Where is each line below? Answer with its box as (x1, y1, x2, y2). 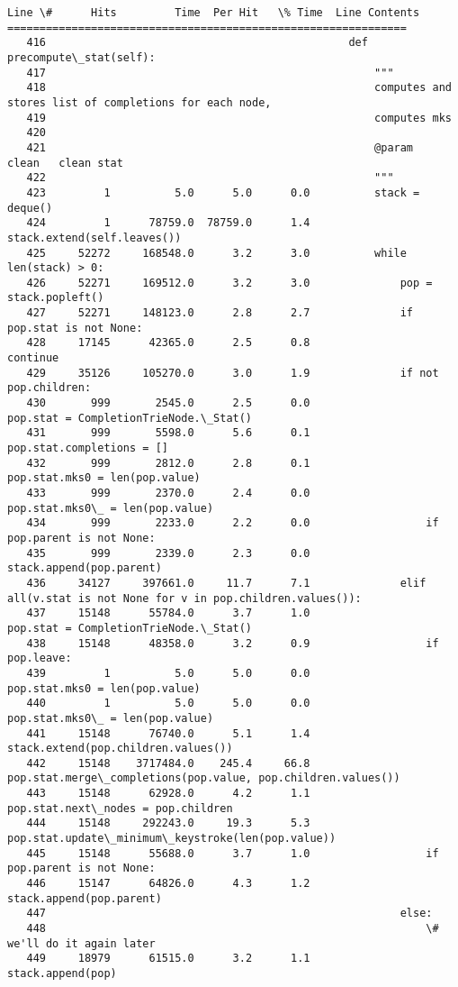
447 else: (26, 907, 433, 920)
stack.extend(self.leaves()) (7, 231, 182, 244)
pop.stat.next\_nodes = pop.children (7, 801, 233, 815)
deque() (7, 201, 53, 215)
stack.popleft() (7, 291, 104, 305)
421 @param (26, 141, 414, 154)
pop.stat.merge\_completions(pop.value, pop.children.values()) (7, 772, 400, 785)
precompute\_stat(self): (7, 50, 156, 64)
